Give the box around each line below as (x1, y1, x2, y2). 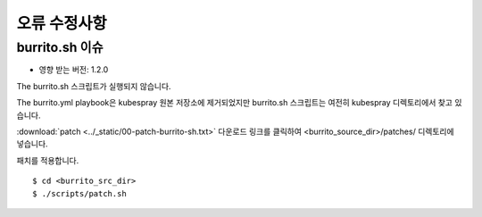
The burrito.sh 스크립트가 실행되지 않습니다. (16, 80, 171, 91)
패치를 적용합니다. (16, 154, 79, 165)
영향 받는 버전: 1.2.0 (38, 64, 109, 75)
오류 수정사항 (16, 13, 107, 33)
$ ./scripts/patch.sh (32, 188, 127, 198)
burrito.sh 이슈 (16, 39, 104, 55)
